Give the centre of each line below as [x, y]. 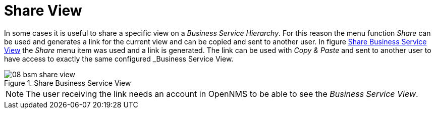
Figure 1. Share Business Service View [68, 83]
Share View [43, 11]
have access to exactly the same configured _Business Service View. [119, 59]
